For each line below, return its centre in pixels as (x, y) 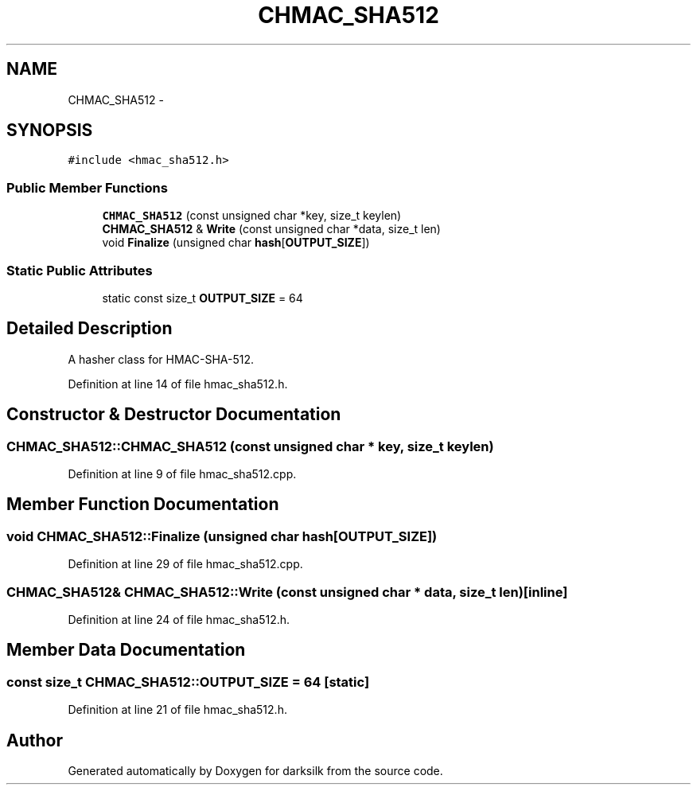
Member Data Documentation (126, 650)
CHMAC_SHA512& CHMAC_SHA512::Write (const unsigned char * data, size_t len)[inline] (287, 592)
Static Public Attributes (80, 270)
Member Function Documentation (143, 505)
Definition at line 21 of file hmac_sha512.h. (177, 710)
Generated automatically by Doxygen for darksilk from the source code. (255, 771)
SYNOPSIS (50, 131)
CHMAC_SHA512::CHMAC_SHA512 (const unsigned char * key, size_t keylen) (250, 446)
